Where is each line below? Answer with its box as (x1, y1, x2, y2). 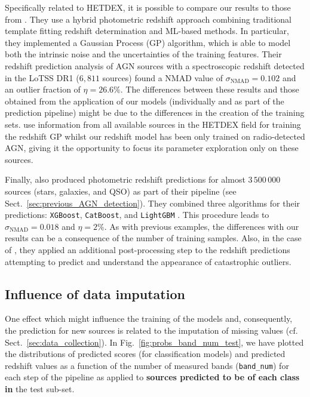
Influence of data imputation (5, 284, 185, 303)
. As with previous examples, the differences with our (104, 220, 299, 232)
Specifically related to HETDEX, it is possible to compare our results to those (5, 1, 291, 13)
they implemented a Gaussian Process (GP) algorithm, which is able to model (5, 36, 291, 48)
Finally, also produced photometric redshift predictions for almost (5, 173, 245, 186)
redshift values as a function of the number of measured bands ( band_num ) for (5, 359, 289, 371)
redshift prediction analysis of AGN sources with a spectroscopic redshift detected (5, 59, 305, 72)
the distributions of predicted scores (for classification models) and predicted (5, 347, 286, 360)
